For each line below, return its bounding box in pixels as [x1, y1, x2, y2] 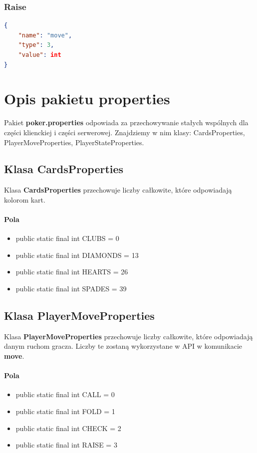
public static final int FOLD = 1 [15, 406, 115, 417]
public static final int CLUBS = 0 [15, 233, 119, 243]
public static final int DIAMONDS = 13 [15, 249, 139, 260]
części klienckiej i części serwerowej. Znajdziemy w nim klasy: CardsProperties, [4, 127, 245, 137]
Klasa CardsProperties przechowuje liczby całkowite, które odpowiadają [4, 185, 232, 195]
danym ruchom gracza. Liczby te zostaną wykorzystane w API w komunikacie [4, 341, 242, 351]
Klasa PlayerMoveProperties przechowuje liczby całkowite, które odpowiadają [4, 331, 253, 341]
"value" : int [18, 51, 61, 58]
